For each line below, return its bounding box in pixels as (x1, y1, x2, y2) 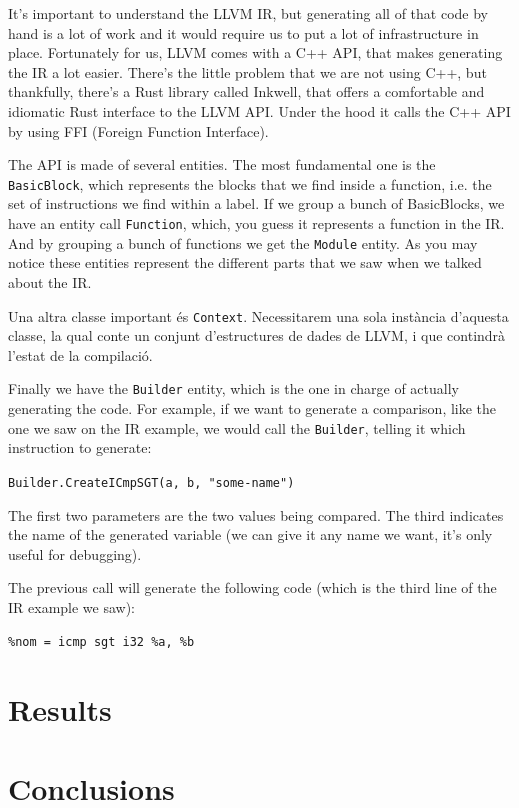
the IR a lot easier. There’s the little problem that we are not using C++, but (8, 61, 487, 82)
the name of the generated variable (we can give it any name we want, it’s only (8, 524, 493, 545)
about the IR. (8, 271, 92, 292)
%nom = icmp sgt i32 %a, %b (8, 635, 195, 650)
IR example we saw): (8, 596, 136, 617)
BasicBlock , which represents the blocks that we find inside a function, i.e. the (8, 173, 492, 194)
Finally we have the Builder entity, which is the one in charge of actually (8, 378, 459, 399)
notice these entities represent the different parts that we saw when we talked (8, 252, 482, 273)
